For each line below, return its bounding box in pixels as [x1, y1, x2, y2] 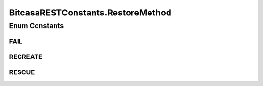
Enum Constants [9, 21, 64, 30]
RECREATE [9, 53, 43, 61]
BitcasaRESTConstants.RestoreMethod [9, 7, 171, 18]
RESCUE [9, 68, 35, 76]
